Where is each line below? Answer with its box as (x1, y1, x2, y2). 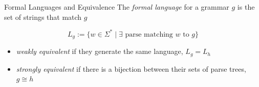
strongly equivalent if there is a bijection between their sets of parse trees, (16, 63, 246, 74)
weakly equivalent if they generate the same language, (16, 46, 183, 56)
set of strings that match (4, 11, 82, 22)
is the (237, 2, 255, 12)
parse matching (125, 31, 173, 38)
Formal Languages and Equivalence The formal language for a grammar (4, 2, 229, 12)
